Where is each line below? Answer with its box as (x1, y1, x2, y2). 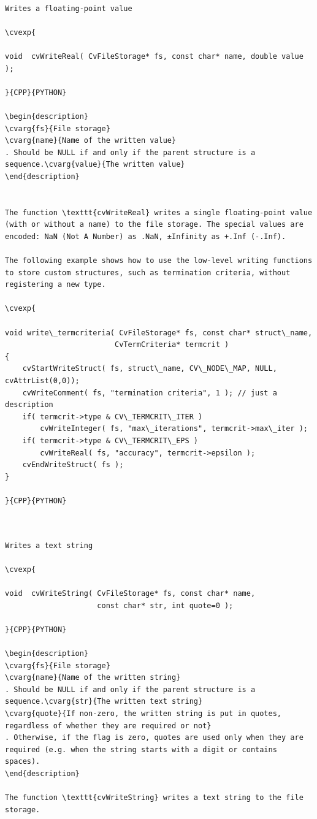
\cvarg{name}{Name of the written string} (5, 673, 181, 682)
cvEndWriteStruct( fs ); (22, 460, 124, 470)
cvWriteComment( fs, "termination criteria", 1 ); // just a (22, 388, 277, 397)
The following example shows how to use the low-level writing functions (5, 256, 313, 265)
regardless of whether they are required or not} (5, 721, 212, 730)
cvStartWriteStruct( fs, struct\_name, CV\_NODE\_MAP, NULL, (22, 364, 277, 373)
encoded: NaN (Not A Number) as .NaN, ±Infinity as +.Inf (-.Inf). (5, 232, 286, 241)
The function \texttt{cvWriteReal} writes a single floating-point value (5, 208, 313, 217)
